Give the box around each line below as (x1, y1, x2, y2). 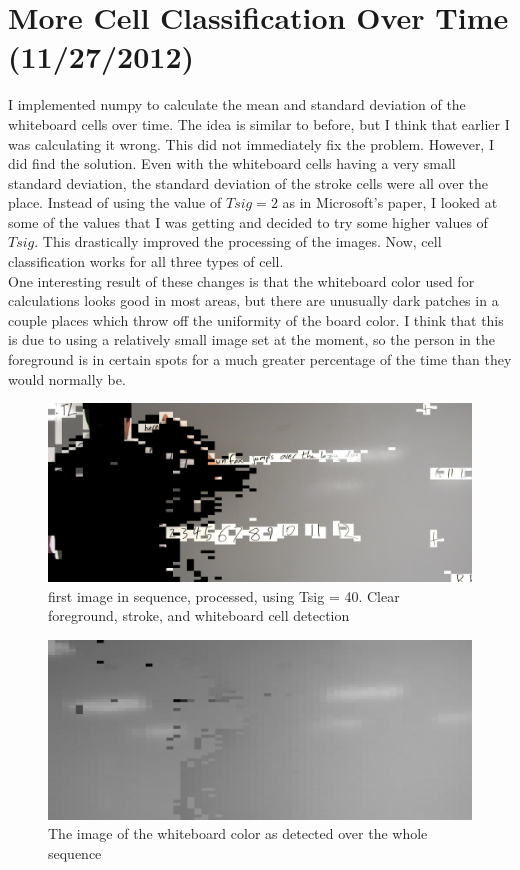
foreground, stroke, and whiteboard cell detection (48, 605, 350, 626)
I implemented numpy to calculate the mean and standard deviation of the (8, 94, 466, 115)
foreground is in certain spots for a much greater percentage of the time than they (8, 349, 512, 370)
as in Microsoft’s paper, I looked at (282, 192, 498, 213)
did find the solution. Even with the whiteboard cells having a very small (8, 153, 456, 174)
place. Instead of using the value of (8, 192, 222, 213)
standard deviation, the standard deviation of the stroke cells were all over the (8, 172, 489, 193)
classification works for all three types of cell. (8, 251, 284, 272)
